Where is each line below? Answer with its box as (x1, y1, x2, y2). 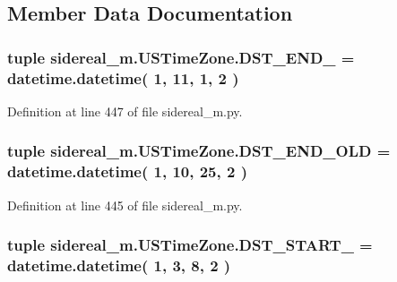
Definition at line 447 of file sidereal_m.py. (7, 101, 243, 120)
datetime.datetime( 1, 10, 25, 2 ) (7, 160, 247, 183)
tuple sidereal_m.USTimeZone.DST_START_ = (7, 234, 373, 256)
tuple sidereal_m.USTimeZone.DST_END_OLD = (7, 140, 391, 162)
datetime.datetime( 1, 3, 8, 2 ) (7, 254, 231, 277)
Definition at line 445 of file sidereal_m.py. (7, 195, 243, 214)
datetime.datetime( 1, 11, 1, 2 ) (7, 66, 239, 89)
